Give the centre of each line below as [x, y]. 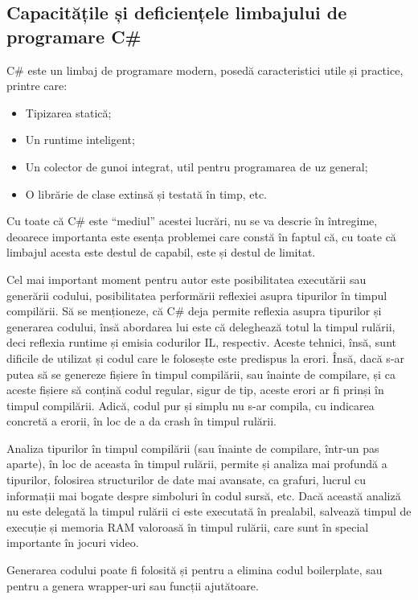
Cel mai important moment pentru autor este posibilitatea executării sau [186, 279]
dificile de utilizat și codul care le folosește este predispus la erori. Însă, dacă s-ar [206, 358]
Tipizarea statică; [68, 112]
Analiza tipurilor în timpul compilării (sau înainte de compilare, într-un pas [193, 448]
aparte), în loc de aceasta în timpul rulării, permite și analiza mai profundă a [197, 464]
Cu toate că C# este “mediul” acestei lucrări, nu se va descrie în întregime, [192, 221]
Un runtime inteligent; [80, 140]
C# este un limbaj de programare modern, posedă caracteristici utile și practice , [205, 70]
